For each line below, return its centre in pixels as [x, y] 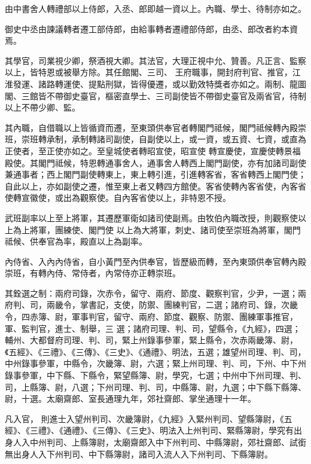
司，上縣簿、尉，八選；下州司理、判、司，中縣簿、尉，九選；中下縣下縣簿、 [155, 387]
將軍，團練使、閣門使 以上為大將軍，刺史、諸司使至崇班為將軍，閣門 [165, 229]
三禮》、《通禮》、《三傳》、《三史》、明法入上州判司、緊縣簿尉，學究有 [161, 430]
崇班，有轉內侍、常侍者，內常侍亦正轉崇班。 [93, 273]
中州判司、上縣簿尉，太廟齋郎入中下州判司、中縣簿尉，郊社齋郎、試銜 [168, 442]
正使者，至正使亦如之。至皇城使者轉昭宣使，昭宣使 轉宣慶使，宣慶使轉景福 [153, 150]
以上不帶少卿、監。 [42, 107]
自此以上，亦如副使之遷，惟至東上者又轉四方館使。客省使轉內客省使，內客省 [155, 186]
